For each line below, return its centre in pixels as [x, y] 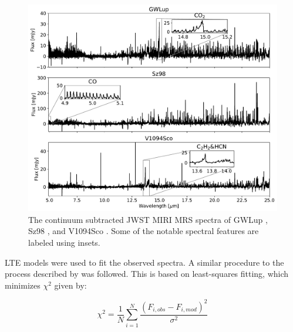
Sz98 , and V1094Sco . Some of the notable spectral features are [144, 231]
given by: [70, 285]
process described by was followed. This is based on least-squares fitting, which [147, 274]
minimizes [23, 285]
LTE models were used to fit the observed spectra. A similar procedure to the [144, 262]
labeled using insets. [64, 243]
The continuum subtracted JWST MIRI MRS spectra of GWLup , [148, 219]
